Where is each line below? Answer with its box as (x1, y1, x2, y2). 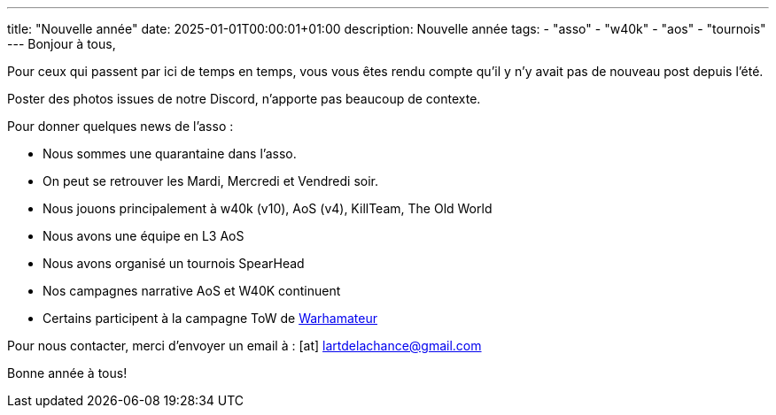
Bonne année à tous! (7, 365, 128, 380)
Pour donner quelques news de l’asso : (7, 119, 234, 134)
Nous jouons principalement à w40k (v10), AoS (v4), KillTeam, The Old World (43, 201, 493, 216)
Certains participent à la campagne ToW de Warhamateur (43, 311, 377, 326)
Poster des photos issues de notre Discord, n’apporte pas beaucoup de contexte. (7, 91, 481, 106)
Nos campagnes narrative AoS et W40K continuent (43, 283, 341, 298)
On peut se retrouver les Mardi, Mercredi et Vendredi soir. (43, 173, 379, 188)
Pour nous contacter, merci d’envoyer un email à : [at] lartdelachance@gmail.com (7, 338, 482, 353)
